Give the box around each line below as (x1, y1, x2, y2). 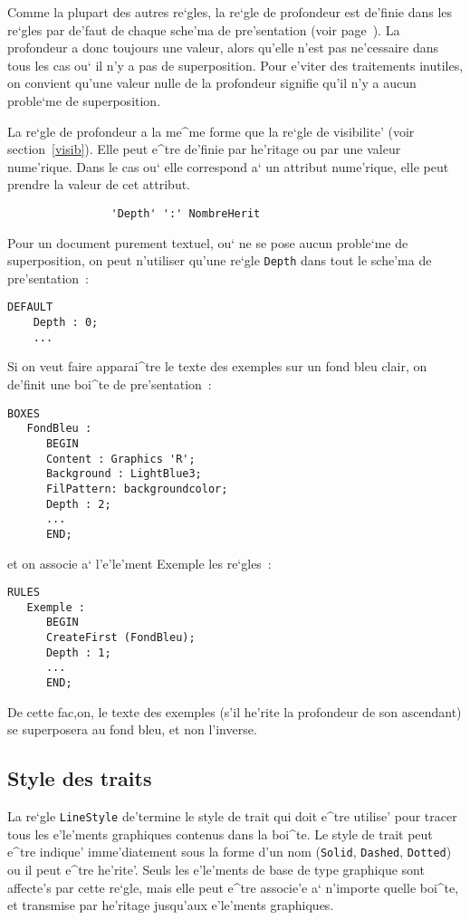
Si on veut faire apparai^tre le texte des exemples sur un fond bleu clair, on (7, 357, 427, 376)
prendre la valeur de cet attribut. (7, 175, 191, 194)
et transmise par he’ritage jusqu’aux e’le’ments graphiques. (7, 896, 334, 915)
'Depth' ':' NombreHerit (110, 206, 261, 220)
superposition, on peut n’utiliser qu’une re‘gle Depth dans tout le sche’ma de (7, 251, 432, 270)
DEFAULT (7, 301, 53, 314)
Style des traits (7, 764, 152, 792)
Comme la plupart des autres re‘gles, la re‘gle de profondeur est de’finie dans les (7, 3, 453, 21)
